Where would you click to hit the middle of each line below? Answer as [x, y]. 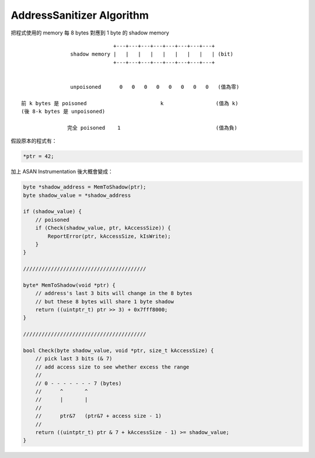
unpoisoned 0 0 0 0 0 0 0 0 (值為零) [155, 87]
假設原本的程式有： [34, 141]
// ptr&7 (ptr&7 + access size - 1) [98, 416]
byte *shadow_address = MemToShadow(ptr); [85, 187]
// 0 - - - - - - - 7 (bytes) [78, 383]
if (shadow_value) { [52, 211]
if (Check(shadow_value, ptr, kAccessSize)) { [103, 228]
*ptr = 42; [38, 157]
